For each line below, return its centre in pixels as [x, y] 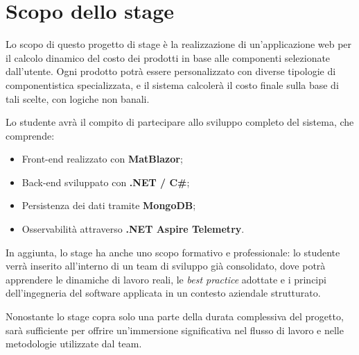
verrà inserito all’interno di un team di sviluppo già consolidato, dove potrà [166, 266]
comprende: [30, 135]
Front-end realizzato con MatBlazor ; [102, 159]
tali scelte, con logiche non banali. [78, 98]
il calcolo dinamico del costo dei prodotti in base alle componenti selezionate [168, 57]
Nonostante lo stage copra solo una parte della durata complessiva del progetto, [175, 316]
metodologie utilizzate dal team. [74, 344]
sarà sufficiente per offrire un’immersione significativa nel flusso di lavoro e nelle [175, 330]
